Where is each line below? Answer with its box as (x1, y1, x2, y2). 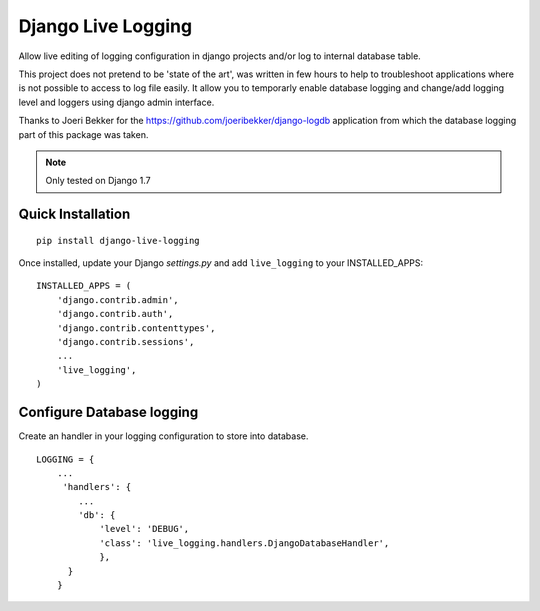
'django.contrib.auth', (56, 308, 174, 320)
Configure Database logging (18, 404, 199, 421)
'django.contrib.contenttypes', (56, 322, 216, 334)
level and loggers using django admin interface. (18, 96, 215, 108)
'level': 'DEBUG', (99, 523, 190, 535)
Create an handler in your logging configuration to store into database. (18, 430, 309, 442)
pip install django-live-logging (36, 235, 200, 246)
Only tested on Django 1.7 (45, 175, 151, 187)
